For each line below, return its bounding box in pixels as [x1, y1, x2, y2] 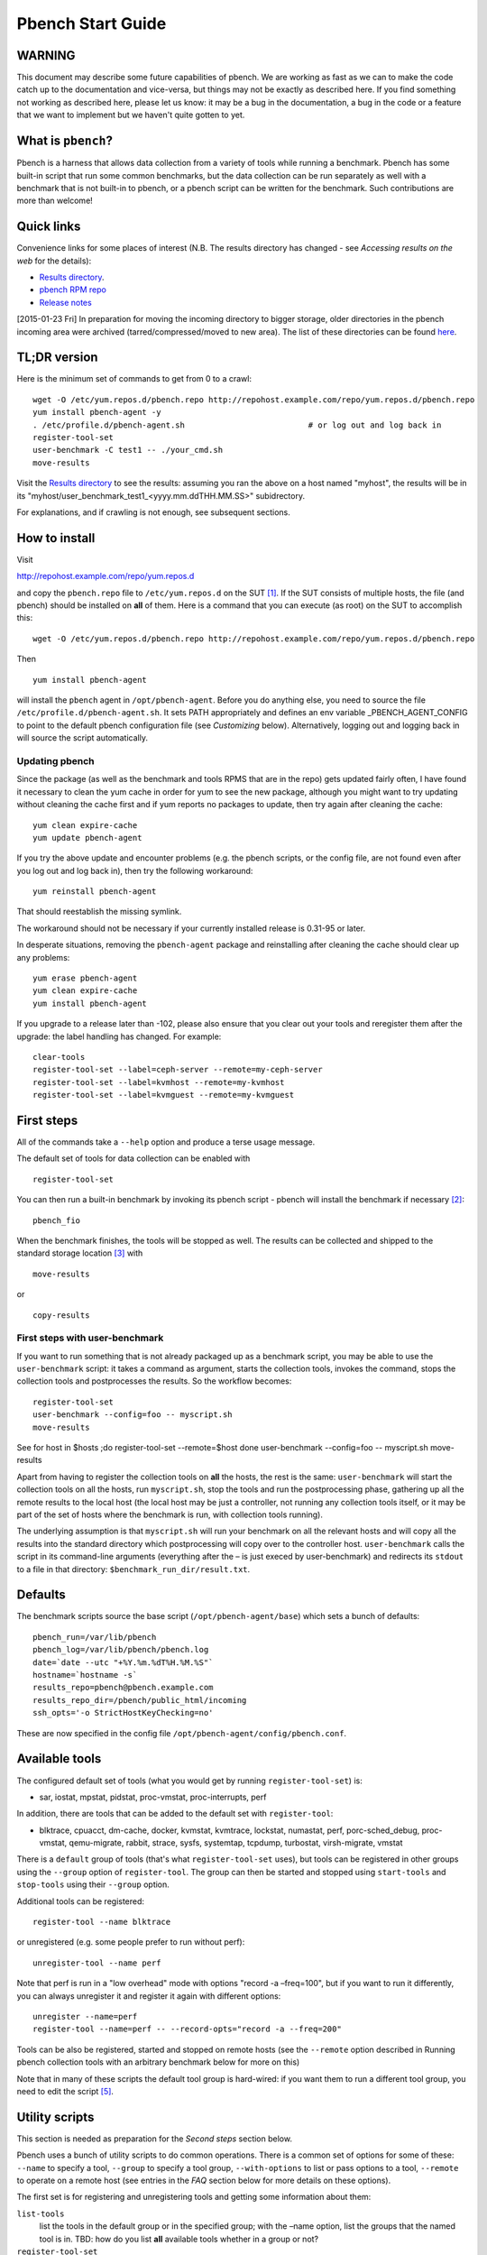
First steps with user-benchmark [16, 1331, 164, 1344]
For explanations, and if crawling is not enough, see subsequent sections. [16, 506, 290, 518]
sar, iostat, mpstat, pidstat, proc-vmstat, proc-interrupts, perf [39, 1791, 267, 1802]
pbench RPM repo [39, 284, 107, 295]
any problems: [16, 952, 70, 962]
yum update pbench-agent [32, 833, 142, 842]
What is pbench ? [16, 133, 113, 149]
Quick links [16, 219, 81, 235]
